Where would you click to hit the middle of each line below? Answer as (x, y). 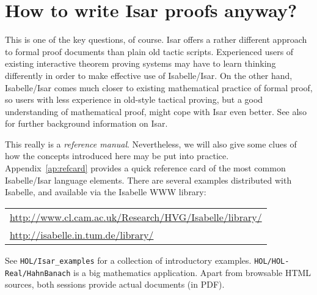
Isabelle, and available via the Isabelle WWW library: (106, 192)
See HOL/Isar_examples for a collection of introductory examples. (128, 260)
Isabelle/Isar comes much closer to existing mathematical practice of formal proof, (159, 87)
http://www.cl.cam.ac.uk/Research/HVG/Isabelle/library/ (136, 217)
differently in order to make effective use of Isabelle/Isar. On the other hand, (149, 75)
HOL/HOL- (272, 261)
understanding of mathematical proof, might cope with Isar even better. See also (156, 111)
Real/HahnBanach (38, 273)
